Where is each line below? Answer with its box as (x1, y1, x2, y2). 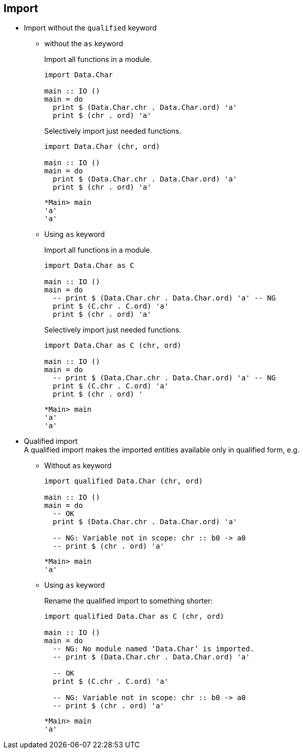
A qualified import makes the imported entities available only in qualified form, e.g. (24, 445, 299, 455)
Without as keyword (44, 461, 112, 470)
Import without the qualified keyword (24, 23, 157, 33)
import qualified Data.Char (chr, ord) (44, 477, 203, 486)
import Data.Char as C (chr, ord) (44, 341, 181, 350)
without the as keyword (44, 39, 123, 48)
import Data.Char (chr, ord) (44, 142, 160, 151)
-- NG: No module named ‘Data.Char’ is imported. (52, 645, 255, 653)
